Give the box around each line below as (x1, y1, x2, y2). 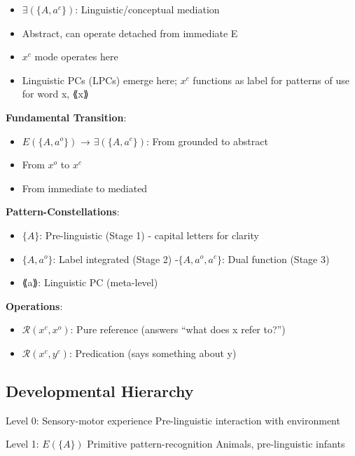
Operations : (6, 298, 63, 313)
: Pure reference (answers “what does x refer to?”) (70, 322, 286, 337)
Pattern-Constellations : (6, 204, 120, 219)
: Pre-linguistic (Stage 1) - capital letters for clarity (39, 227, 259, 242)
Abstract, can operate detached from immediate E (22, 25, 238, 40)
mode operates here (34, 49, 118, 64)
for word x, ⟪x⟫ (22, 86, 89, 101)
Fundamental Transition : (6, 109, 127, 124)
